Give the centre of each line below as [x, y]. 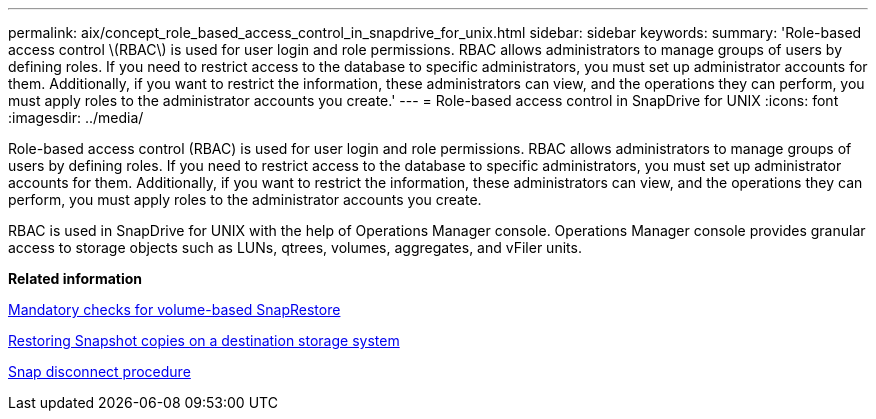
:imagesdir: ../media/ [76, 117]
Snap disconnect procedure [99, 371]
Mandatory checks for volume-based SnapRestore [174, 309]
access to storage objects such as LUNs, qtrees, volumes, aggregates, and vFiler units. [295, 247]
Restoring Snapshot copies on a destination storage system [204, 340]
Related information [75, 278]
